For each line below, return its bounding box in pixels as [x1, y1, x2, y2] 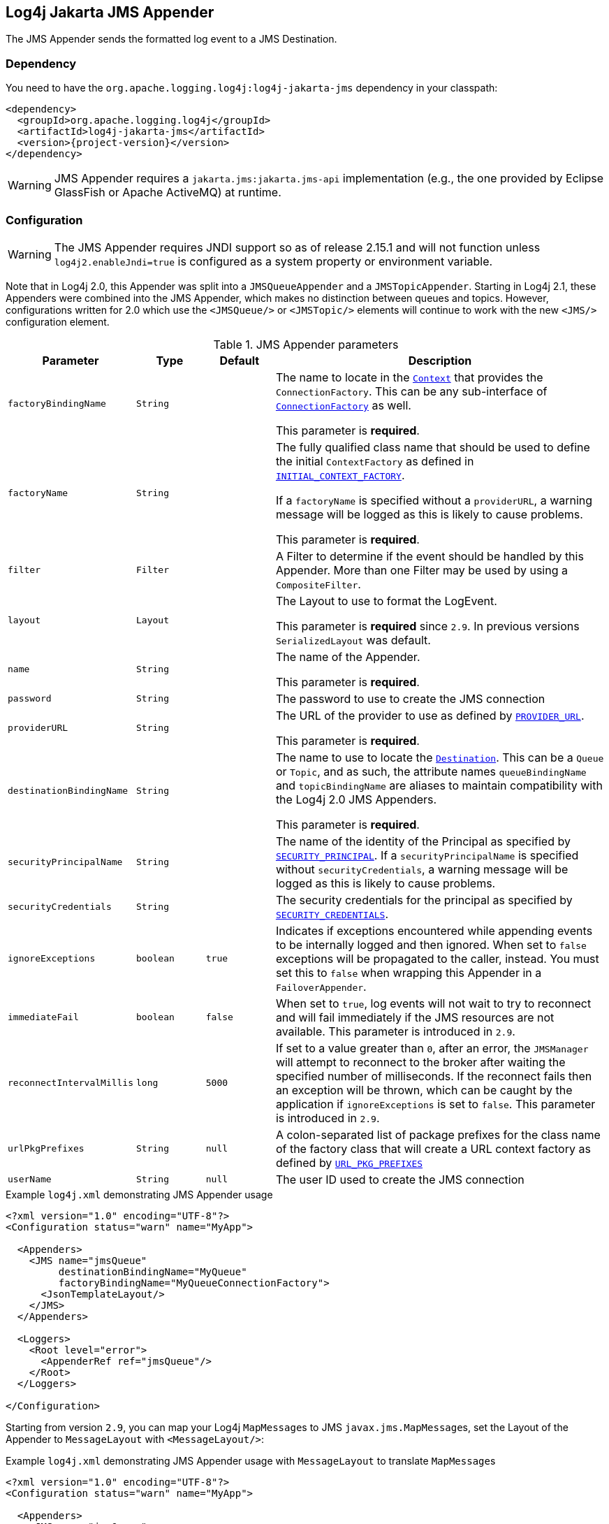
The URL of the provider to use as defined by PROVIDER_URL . [275, 708, 585, 723]
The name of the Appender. [275, 649, 420, 664]
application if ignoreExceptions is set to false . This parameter [275, 1096, 596, 1111]
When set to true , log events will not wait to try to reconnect [275, 996, 592, 1010]
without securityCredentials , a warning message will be [275, 862, 568, 876]
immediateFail [8, 1012, 79, 1023]
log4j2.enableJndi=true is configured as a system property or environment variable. [54, 254, 493, 268]
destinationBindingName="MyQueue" [58, 1265, 247, 1277]
